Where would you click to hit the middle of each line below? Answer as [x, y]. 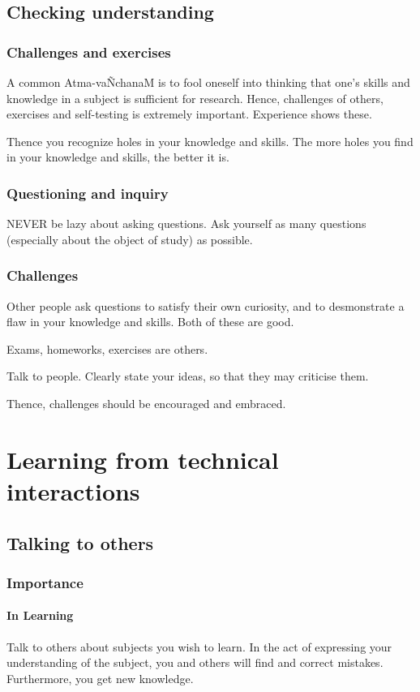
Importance [45, 582]
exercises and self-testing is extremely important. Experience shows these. [189, 114]
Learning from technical [143, 459]
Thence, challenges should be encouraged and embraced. [146, 403]
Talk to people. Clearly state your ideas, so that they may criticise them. [188, 376]
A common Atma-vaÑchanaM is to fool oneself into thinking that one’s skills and [208, 82]
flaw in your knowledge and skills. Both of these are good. [150, 322]
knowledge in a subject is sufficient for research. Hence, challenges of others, [195, 98]
